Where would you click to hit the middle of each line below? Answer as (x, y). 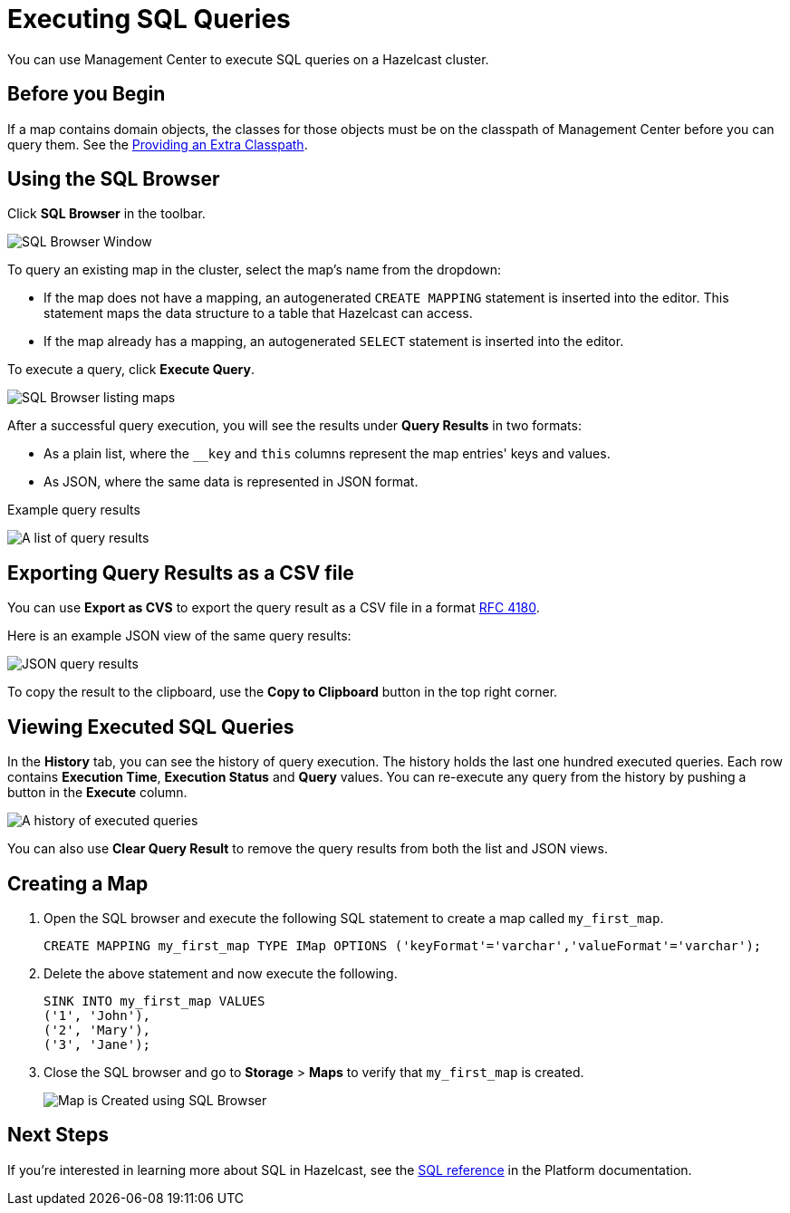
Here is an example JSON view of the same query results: (179, 636)
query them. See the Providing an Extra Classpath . (158, 144)
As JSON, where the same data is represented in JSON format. (231, 482)
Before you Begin (87, 94)
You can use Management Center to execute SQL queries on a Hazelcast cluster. (248, 59)
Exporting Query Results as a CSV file (181, 573)
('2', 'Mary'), (97, 1030)
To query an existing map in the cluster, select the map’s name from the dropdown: (255, 270)
